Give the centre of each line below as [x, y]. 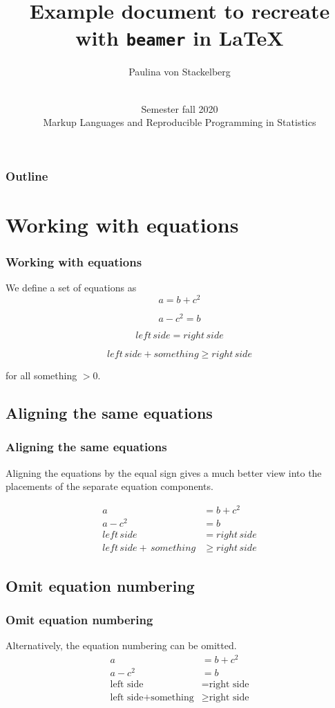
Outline [27, 175]
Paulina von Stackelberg [180, 72]
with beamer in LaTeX [180, 38]
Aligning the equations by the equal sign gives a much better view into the [164, 472]
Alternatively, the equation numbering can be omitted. [121, 645]
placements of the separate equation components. [109, 486]
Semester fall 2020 [180, 108]
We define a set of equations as [71, 288]
